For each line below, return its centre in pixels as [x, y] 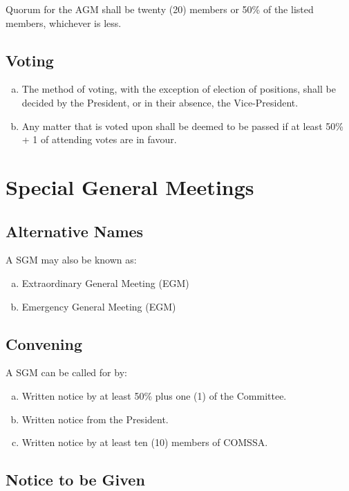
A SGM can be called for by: [66, 372]
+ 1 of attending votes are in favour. [99, 139]
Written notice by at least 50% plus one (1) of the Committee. [154, 395]
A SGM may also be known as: [71, 260]
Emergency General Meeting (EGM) [99, 306]
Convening [44, 343]
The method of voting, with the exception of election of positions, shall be [179, 89]
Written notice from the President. [95, 419]
